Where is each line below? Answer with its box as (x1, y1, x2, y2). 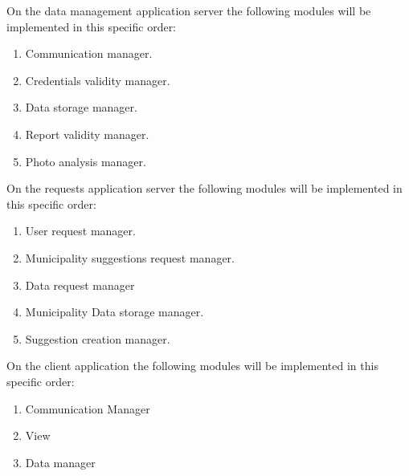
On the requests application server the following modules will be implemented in (6, 180, 403, 197)
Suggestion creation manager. (25, 330, 170, 347)
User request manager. (25, 222, 136, 239)
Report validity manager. (25, 125, 149, 142)
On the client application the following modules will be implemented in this (6, 357, 378, 374)
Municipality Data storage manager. (25, 303, 204, 320)
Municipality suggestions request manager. (25, 249, 235, 266)
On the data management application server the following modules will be (6, 2, 371, 18)
